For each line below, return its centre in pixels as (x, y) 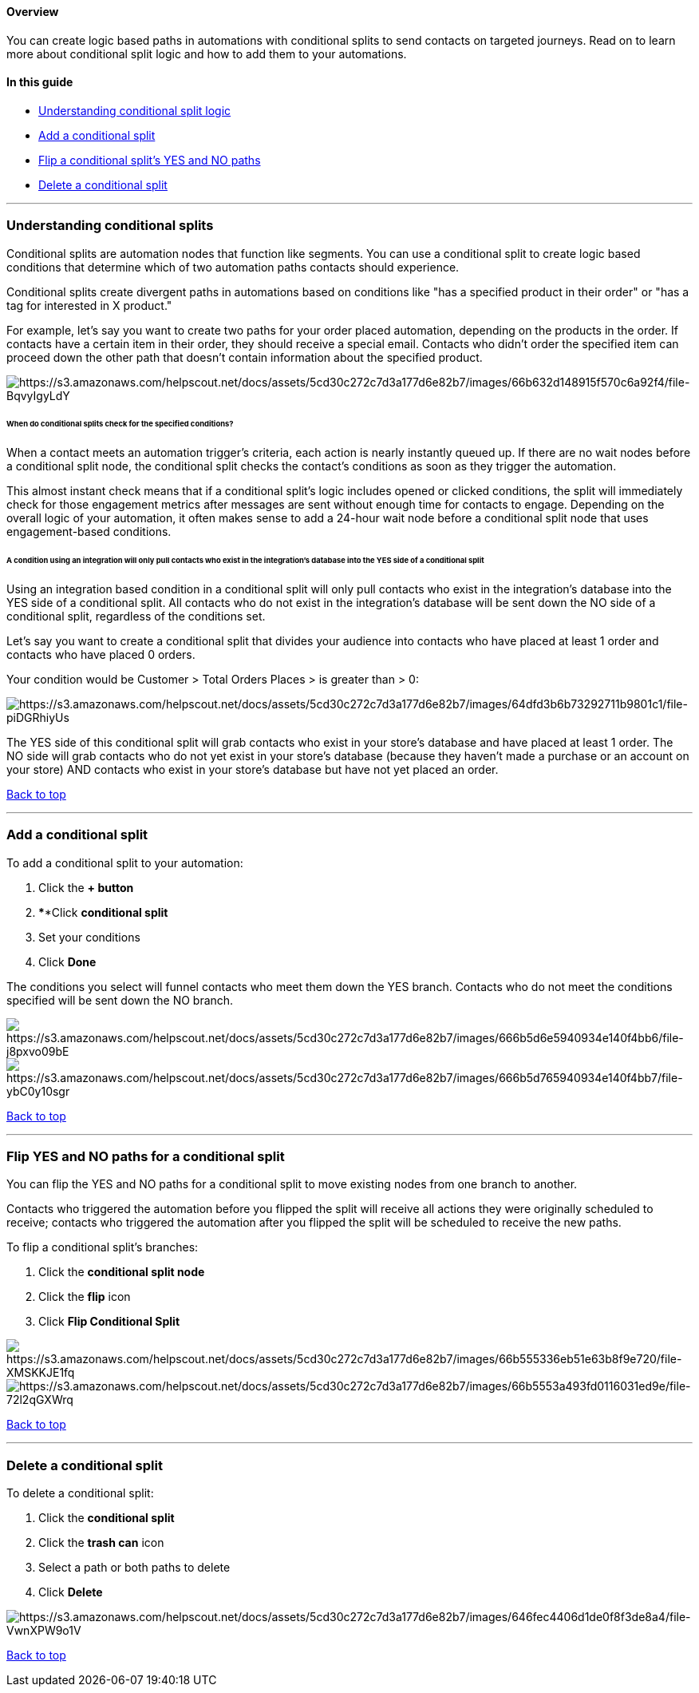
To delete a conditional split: (80, 1493)
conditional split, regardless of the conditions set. (136, 616)
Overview (33, 12)
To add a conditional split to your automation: (125, 862)
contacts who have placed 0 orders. (101, 654)
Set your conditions (89, 937)
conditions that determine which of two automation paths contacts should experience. (233, 267)
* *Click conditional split (103, 912)
